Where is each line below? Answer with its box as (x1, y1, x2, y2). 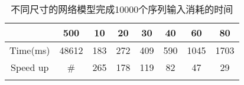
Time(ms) (9, 43, 50, 57)
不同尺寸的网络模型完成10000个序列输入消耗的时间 (11, 2, 233, 16)
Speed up (11, 60, 49, 74)
